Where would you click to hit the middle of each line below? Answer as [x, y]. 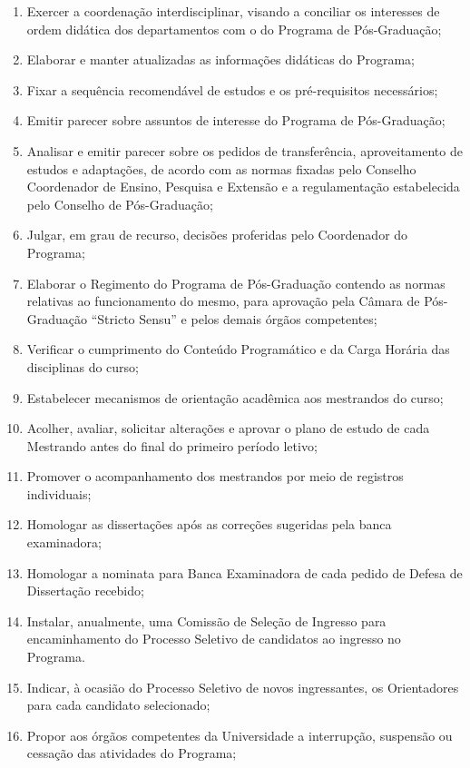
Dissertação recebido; [85, 591]
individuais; [59, 493]
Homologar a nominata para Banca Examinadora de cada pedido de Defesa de [245, 572]
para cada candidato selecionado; [118, 705]
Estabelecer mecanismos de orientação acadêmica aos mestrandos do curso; [235, 397]
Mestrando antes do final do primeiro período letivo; [172, 445]
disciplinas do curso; [83, 366]
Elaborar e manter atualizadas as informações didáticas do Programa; [220, 59]
